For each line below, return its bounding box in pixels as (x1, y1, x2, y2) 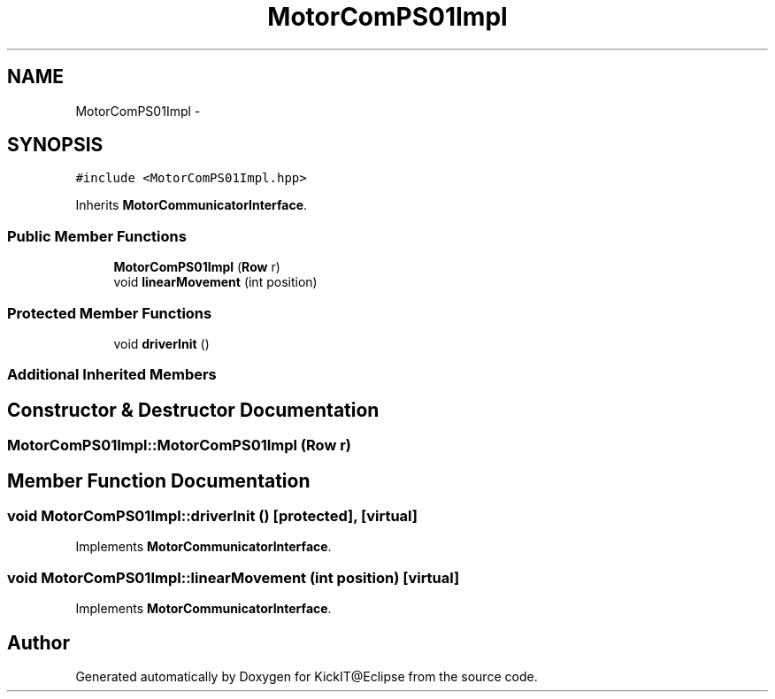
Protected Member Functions (7, 303, 212, 322)
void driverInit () (113, 335, 210, 351)
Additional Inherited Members (7, 365, 217, 384)
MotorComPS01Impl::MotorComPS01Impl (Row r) (7, 436, 351, 455)
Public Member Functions (7, 227, 187, 245)
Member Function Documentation (7, 469, 311, 492)
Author (7, 631, 70, 654)
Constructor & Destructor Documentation (7, 398, 380, 421)
